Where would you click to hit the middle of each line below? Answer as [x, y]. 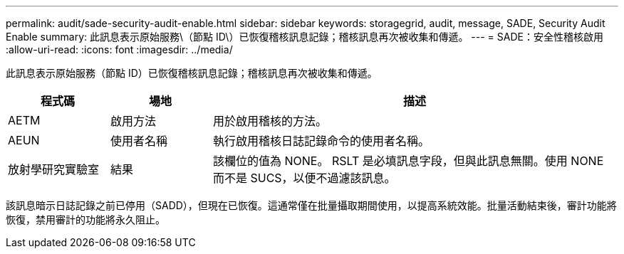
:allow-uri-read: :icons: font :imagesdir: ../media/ [119, 49]
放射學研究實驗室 [54, 169]
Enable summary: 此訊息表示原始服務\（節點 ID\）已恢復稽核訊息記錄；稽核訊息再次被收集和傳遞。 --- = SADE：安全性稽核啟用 [305, 37]
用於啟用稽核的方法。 [270, 121]
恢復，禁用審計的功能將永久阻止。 [85, 219]
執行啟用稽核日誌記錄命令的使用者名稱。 [321, 141]
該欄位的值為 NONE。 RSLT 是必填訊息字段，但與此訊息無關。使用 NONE [408, 161]
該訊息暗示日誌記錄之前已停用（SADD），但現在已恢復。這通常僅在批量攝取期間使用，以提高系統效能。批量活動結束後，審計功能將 [311, 205]
